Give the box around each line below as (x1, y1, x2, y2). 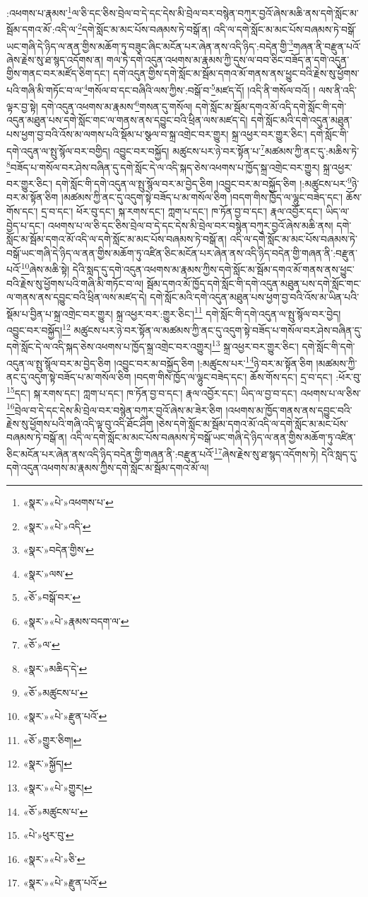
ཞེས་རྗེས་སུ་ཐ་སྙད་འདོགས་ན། (6, 52, 104, 67)
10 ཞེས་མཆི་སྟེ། (20, 260, 70, 276)
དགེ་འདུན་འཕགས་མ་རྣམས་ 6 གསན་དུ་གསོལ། (41, 97, 193, 113)
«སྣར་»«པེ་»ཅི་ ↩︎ (23, 851, 85, 866)
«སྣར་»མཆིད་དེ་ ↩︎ (23, 661, 88, 676)
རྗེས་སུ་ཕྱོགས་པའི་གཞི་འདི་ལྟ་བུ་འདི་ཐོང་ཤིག (6, 416, 153, 430)
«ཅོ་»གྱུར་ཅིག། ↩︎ (23, 732, 82, 747)
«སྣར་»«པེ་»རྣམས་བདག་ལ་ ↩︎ (23, 613, 129, 628)
